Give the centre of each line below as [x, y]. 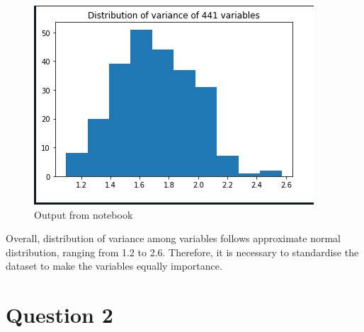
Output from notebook [84, 214]
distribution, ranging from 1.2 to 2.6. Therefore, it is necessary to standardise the [182, 252]
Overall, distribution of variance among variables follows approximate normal [174, 238]
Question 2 [59, 315]
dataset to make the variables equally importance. [114, 266]
